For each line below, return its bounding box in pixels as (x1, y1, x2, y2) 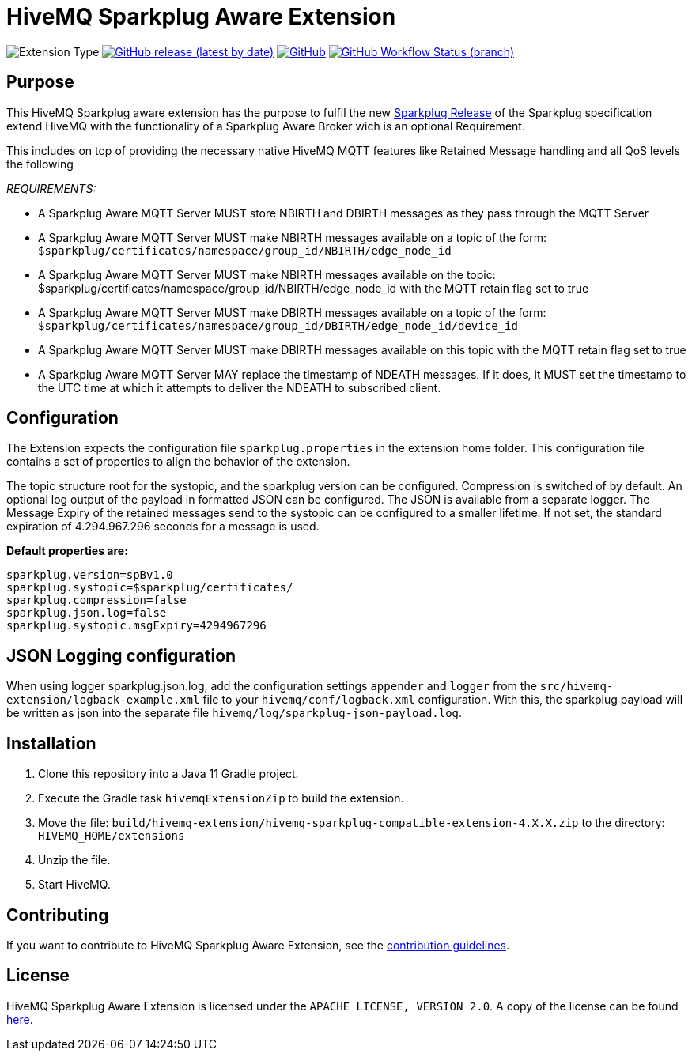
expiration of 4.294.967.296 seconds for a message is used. (6, 519, 320, 534)
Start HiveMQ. (38, 878, 111, 892)
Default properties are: (6, 544, 128, 558)
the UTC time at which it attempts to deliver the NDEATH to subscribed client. (38, 380, 441, 394)
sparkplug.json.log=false (6, 606, 167, 620)
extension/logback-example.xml (6, 693, 200, 707)
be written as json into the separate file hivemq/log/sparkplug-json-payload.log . (6, 706, 463, 720)
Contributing (6, 904, 109, 925)
